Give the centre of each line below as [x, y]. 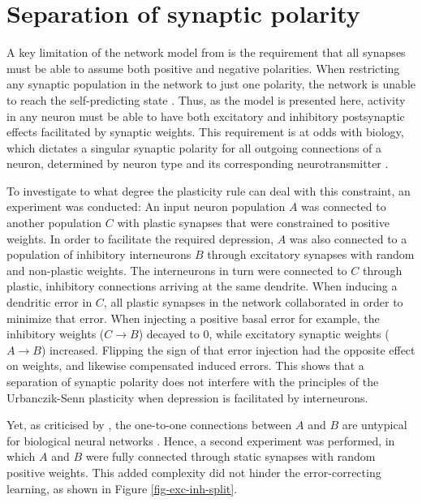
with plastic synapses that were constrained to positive [253, 223]
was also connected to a [348, 238]
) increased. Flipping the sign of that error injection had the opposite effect [228, 349]
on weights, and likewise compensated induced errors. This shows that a [185, 365]
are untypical [375, 425]
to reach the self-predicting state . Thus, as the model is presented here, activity [206, 99]
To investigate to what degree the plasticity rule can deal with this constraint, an [209, 190]
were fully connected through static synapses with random [230, 456]
